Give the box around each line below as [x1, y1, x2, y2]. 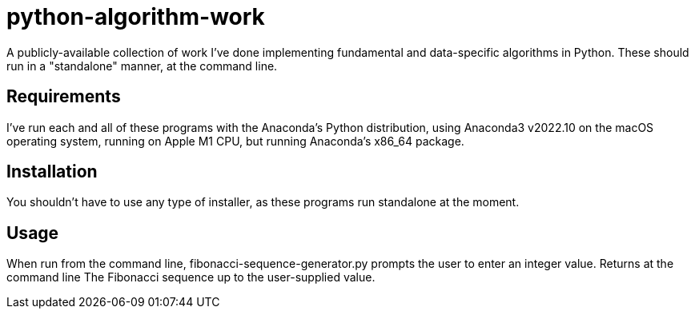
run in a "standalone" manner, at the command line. [6, 58, 278, 73]
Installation [6, 161, 98, 182]
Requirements [6, 86, 121, 107]
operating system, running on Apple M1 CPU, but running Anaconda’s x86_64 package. [6, 134, 464, 148]
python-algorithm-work [6, 3, 265, 30]
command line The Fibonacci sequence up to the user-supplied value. [6, 270, 376, 285]
